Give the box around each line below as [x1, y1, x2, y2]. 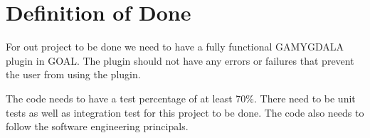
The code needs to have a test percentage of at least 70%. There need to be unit [6, 90, 356, 105]
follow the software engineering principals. [6, 119, 189, 134]
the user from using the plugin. [6, 67, 141, 82]
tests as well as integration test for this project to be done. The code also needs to [6, 105, 364, 120]
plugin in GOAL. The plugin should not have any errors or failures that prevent [6, 53, 354, 68]
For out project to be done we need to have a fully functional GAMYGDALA [6, 39, 344, 54]
